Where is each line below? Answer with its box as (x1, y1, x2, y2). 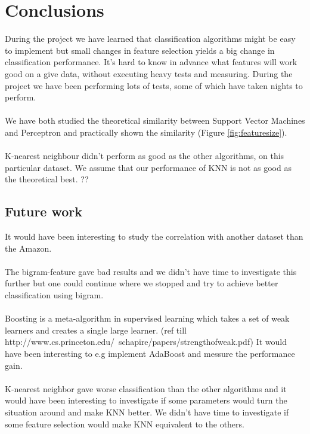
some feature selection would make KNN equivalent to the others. (5, 417, 244, 430)
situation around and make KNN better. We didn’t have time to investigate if (5, 405, 289, 418)
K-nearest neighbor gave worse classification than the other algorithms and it (5, 382, 287, 395)
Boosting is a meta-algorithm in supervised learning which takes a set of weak (5, 312, 290, 325)
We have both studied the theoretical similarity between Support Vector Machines (5, 114, 305, 127)
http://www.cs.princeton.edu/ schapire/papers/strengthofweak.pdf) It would (5, 335, 287, 348)
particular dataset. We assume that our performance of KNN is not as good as (5, 161, 292, 173)
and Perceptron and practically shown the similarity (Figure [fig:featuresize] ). (5, 126, 287, 138)
